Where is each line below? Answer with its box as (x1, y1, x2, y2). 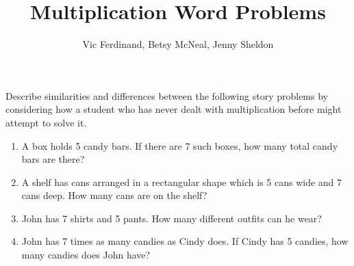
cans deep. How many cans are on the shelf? (21, 188, 207, 202)
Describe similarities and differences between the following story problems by (5, 88, 328, 103)
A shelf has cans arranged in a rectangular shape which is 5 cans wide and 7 (21, 174, 342, 189)
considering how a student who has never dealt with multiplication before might (5, 102, 342, 116)
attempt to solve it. (5, 115, 87, 129)
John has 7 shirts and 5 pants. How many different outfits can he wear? (21, 211, 322, 225)
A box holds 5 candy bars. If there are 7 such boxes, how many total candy (21, 138, 338, 152)
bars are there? (21, 152, 85, 166)
